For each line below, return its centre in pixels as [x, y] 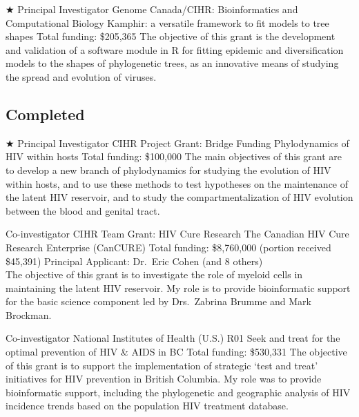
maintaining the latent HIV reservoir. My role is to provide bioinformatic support [178, 288]
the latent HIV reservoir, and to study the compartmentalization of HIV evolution [179, 197]
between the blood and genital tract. [83, 210]
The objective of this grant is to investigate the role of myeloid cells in [154, 274]
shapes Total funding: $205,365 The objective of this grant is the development [171, 36]
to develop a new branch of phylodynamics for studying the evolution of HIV [168, 169]
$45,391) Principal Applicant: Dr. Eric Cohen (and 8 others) [134, 261]
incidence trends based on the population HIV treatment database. [147, 406]
